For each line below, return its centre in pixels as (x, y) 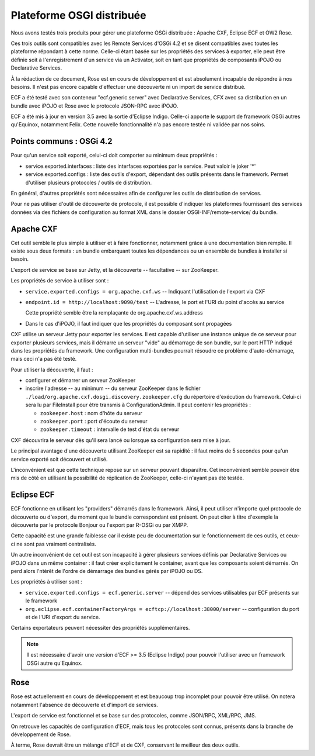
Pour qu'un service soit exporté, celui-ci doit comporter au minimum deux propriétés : (114, 156)
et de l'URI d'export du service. (63, 617)
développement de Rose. (41, 734)
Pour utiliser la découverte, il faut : (52, 370)
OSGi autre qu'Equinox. (55, 663)
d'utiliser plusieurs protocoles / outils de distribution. (89, 182)
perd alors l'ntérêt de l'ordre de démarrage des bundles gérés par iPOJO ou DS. (107, 571)
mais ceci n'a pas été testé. (44, 359)
